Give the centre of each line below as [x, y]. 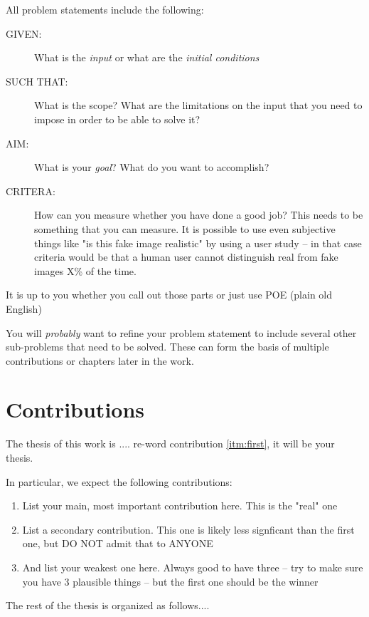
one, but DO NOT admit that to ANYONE [118, 543]
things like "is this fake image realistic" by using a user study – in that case [198, 243]
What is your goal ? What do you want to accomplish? [152, 167]
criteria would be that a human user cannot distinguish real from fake [186, 257]
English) [24, 308]
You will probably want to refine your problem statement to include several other [181, 332]
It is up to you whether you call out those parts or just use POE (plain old [169, 295]
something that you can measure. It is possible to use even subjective [185, 228]
